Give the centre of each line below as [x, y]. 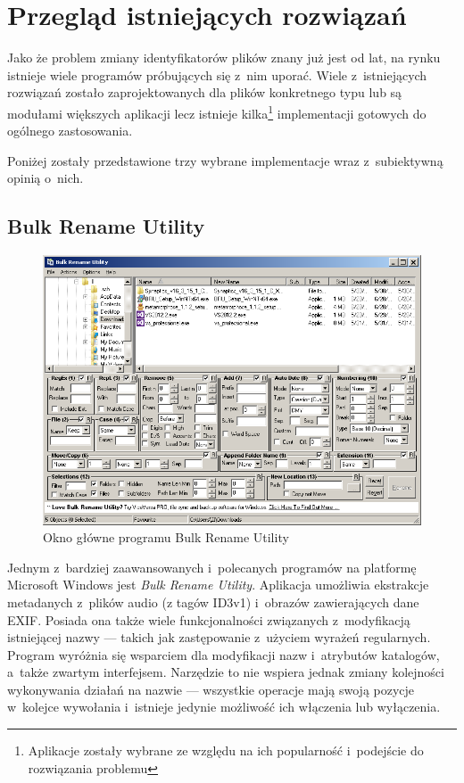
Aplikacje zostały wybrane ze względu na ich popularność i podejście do [226, 750]
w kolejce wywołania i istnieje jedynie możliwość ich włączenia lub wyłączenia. [224, 707]
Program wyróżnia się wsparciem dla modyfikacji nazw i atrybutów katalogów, [224, 654]
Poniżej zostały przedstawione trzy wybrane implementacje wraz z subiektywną [225, 160]
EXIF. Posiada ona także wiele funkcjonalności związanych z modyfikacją [209, 619]
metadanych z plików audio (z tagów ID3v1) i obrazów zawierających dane [213, 602]
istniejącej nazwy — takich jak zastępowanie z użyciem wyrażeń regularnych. [219, 637]
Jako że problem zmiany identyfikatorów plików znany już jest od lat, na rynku [224, 58]
